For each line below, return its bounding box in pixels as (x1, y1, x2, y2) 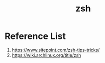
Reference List (4, 31, 66, 42)
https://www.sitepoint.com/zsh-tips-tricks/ (11, 47, 100, 53)
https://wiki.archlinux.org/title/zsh (11, 52, 82, 58)
